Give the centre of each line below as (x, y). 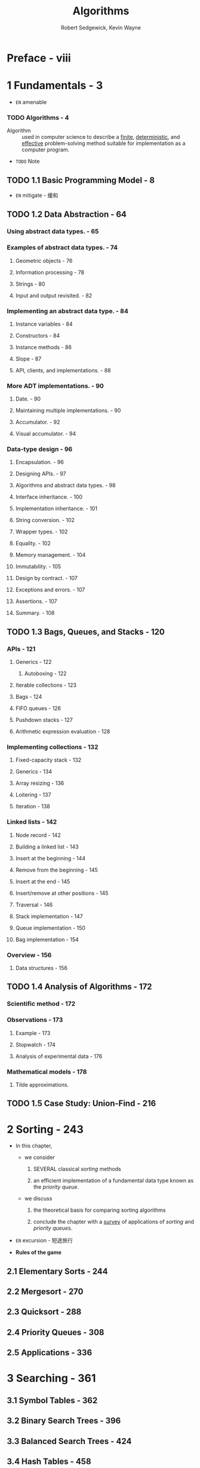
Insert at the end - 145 (43, 881)
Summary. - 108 (35, 613)
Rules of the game (39, 1252)
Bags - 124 (29, 697)
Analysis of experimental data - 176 (59, 1056)
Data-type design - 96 (40, 449)
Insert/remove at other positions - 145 (62, 893)
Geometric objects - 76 (44, 260)
